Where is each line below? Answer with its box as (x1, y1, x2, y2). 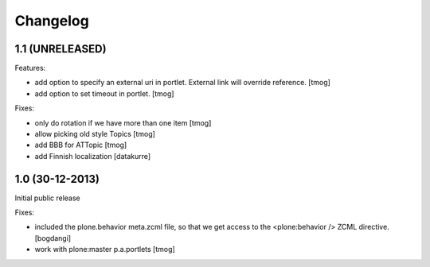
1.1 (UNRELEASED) (14, 42, 107, 56)
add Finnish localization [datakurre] (34, 151, 151, 161)
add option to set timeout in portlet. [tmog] (34, 88, 174, 99)
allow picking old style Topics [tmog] (34, 130, 155, 139)
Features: (14, 64, 46, 73)
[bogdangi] (34, 233, 72, 242)
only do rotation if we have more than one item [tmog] (34, 118, 212, 127)
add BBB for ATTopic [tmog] (34, 140, 127, 150)
